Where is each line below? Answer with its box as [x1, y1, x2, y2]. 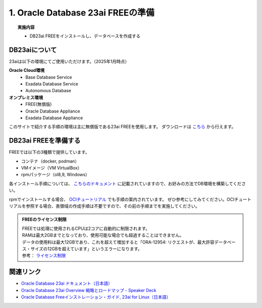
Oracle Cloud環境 [9, 67, 45, 73]
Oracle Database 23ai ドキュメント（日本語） [21, 280, 113, 286]
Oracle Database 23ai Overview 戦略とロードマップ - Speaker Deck [21, 287, 157, 293]
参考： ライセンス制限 [22, 253, 66, 259]
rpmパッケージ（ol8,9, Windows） [21, 172, 90, 178]
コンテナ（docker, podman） [21, 158, 80, 164]
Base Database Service [25, 74, 72, 80]
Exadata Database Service [25, 81, 79, 87]
